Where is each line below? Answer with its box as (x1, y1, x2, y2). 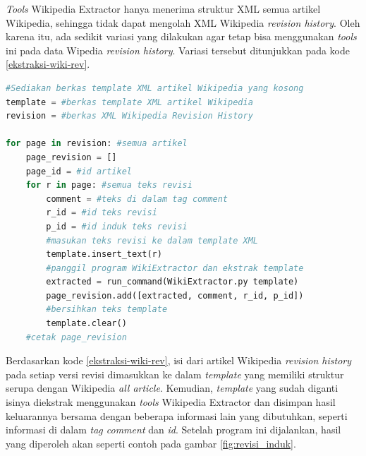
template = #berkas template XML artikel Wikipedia (6, 97, 253, 107)
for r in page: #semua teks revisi (25, 180, 193, 191)
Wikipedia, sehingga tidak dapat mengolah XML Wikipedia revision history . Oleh (6, 15, 360, 30)
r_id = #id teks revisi (46, 208, 157, 218)
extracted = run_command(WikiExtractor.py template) (46, 277, 299, 287)
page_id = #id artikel (25, 166, 132, 176)
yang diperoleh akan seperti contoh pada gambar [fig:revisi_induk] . (6, 436, 296, 450)
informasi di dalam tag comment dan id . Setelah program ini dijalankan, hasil (6, 422, 341, 437)
